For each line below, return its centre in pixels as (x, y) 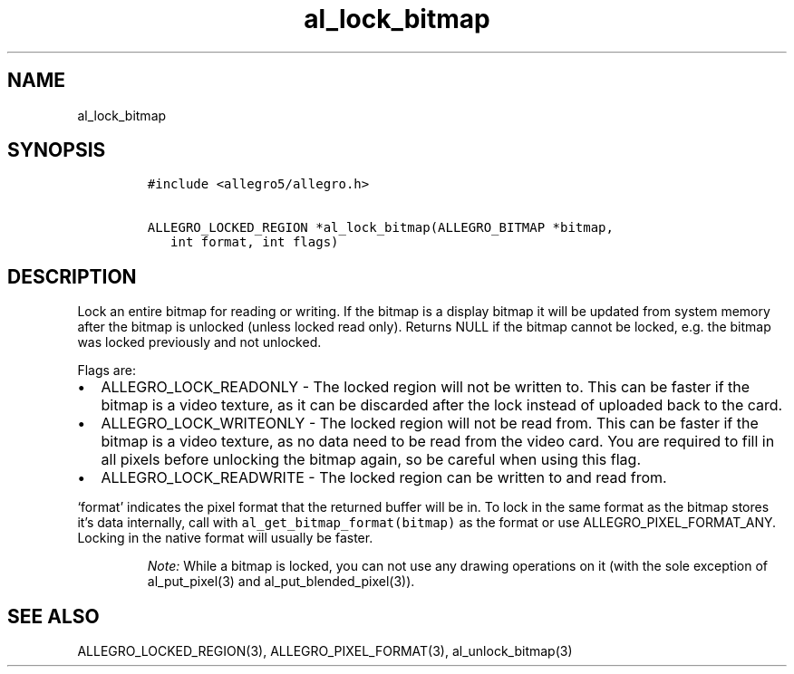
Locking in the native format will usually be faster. (225, 538)
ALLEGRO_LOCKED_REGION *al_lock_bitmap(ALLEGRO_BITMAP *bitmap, (380, 228)
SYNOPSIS (57, 150)
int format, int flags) (255, 242)
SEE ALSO (53, 616)
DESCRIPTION (72, 276)
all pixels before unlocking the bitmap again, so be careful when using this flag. (371, 460)
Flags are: (107, 371)
